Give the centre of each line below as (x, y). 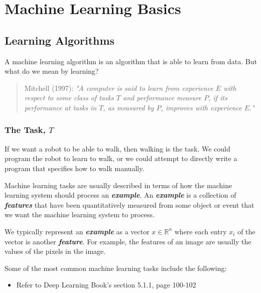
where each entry (201, 231)
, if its (218, 98)
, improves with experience (201, 107)
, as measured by (128, 107)
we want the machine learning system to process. (80, 214)
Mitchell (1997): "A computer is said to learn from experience (119, 88)
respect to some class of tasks (69, 98)
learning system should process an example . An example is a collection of (120, 195)
